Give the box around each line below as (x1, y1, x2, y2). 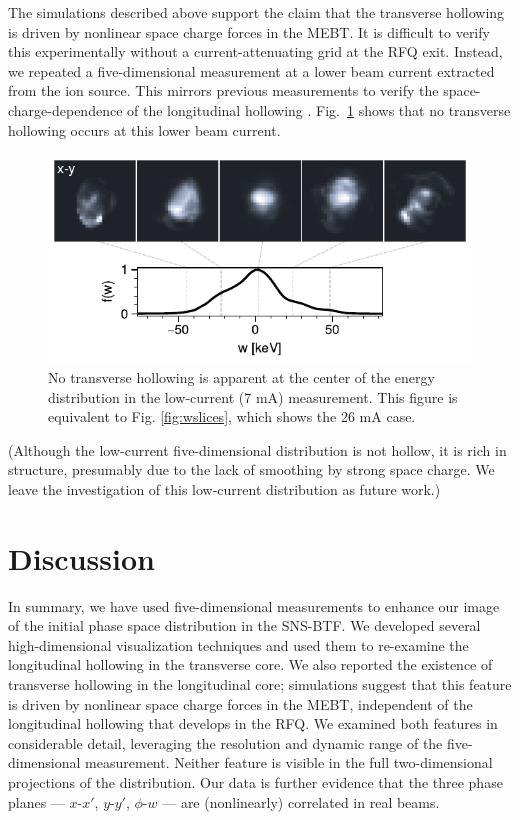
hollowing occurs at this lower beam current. (8, 119, 281, 140)
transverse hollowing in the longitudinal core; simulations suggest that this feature (8, 673, 512, 694)
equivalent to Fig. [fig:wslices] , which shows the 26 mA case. (48, 406, 416, 427)
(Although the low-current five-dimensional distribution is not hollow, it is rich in (8, 439, 507, 460)
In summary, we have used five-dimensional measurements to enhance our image (8, 595, 500, 616)
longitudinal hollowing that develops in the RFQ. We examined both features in (8, 713, 498, 734)
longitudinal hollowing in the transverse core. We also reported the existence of (8, 654, 493, 675)
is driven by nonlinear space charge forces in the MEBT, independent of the (8, 693, 473, 714)
